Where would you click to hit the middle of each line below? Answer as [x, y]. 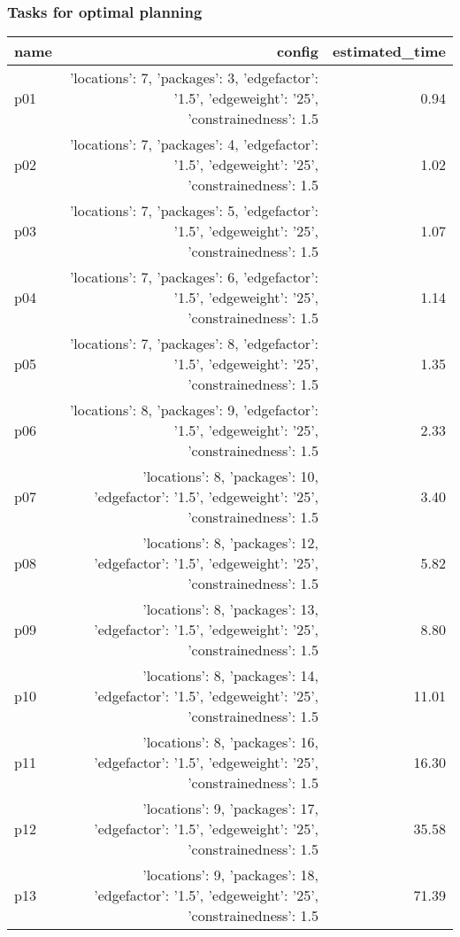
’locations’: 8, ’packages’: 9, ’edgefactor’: [194, 410]
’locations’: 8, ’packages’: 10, [231, 476]
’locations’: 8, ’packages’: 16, [231, 742]
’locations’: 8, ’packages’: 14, [231, 676]
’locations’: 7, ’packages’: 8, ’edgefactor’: [194, 344]
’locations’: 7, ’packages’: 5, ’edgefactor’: [194, 211]
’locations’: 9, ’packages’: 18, [231, 875]
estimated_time [389, 51]
